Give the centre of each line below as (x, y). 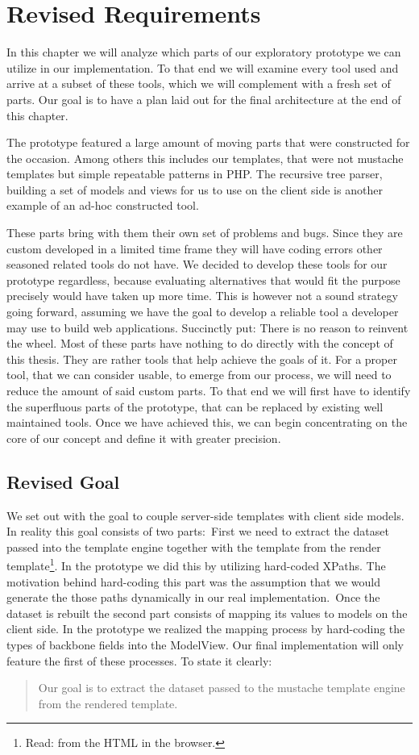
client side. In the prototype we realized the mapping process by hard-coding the (206, 629)
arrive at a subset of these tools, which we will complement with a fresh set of (199, 83)
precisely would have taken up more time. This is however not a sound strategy (202, 296)
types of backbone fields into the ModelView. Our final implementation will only (205, 644)
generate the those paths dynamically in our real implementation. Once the (193, 597)
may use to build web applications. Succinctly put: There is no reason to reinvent (207, 327)
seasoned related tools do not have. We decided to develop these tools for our (197, 264)
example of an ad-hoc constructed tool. (103, 205)
